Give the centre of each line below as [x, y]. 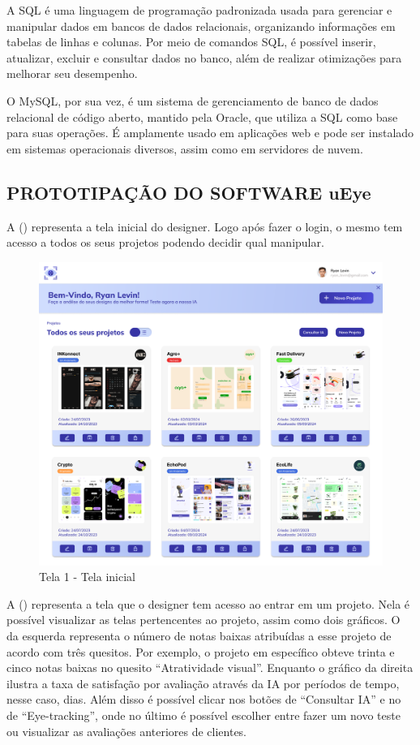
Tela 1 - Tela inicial [87, 577]
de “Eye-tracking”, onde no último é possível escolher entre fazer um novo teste [204, 715]
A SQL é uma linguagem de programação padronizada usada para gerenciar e [199, 10]
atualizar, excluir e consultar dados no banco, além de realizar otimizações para [204, 57]
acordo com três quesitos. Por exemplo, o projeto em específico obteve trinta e [201, 651]
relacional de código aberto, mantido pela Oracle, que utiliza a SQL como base [202, 116]
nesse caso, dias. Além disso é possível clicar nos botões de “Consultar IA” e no [204, 699]
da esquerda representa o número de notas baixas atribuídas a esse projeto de [199, 635]
